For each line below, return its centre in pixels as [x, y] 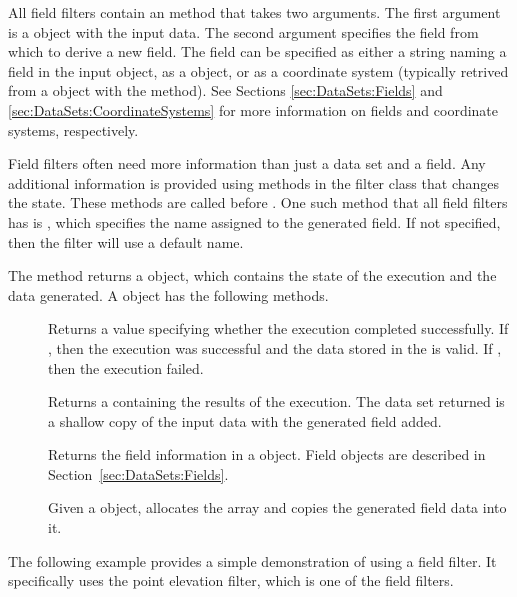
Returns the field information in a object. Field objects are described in [267, 454]
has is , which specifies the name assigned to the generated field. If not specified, [254, 221]
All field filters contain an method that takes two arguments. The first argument [254, 12]
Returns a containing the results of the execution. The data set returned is [276, 401]
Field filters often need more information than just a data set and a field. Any [247, 163]
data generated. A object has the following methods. [168, 294]
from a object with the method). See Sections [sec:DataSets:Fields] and [225, 90]
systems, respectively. [73, 129]
